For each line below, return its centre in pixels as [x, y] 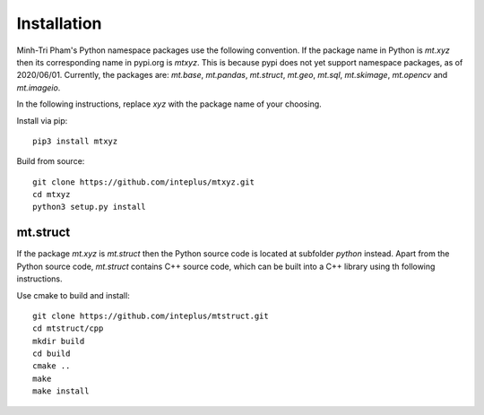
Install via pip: [42, 120]
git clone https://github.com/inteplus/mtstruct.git [151, 316]
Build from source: [51, 161]
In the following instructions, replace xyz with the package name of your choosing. [169, 104]
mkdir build [59, 341]
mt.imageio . [39, 87]
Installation [59, 23]
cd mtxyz [52, 195]
